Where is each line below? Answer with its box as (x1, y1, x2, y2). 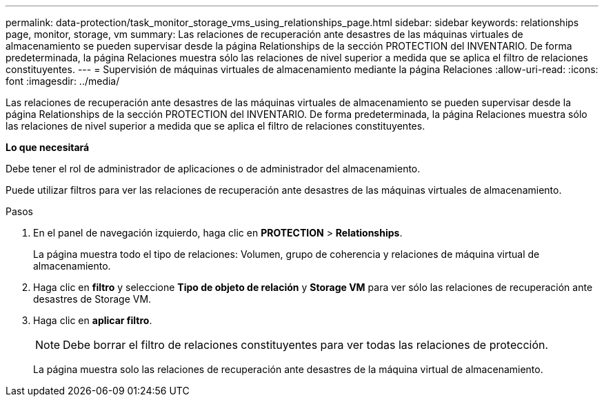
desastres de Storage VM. (33, 293, 152, 305)
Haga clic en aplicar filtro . (33, 314, 152, 326)
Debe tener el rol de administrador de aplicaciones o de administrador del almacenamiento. (6, 163, 421, 174)
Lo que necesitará (6, 141, 90, 153)
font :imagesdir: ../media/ (6, 75, 120, 87)
